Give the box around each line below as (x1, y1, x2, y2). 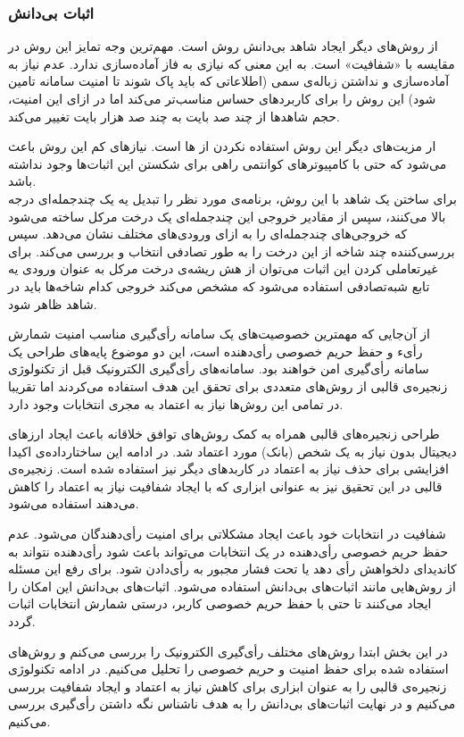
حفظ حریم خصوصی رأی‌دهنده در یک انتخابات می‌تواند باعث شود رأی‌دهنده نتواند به (8, 541, 449, 560)
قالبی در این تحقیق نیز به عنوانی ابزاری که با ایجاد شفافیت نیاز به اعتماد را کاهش (8, 476, 443, 495)
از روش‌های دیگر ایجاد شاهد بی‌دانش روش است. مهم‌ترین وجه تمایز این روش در (8, 37, 438, 55)
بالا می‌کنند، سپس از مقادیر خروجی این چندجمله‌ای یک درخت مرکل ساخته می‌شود (8, 206, 446, 225)
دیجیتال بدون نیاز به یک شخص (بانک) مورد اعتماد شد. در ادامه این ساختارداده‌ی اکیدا (8, 441, 457, 460)
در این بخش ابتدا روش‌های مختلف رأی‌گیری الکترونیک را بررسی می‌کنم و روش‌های (8, 641, 448, 660)
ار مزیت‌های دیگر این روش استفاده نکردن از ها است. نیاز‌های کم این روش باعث (8, 137, 436, 155)
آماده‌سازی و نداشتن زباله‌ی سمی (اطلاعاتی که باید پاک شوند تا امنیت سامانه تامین (8, 71, 450, 90)
